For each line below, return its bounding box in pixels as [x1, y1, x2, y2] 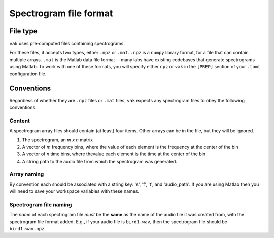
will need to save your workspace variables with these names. [9, 188, 140, 194]
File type [9, 27, 38, 35]
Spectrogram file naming [9, 201, 72, 208]
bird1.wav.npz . [9, 226, 46, 232]
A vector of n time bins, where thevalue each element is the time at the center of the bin [22, 151, 205, 157]
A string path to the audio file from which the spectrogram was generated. [22, 158, 178, 164]
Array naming [9, 171, 44, 178]
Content [9, 117, 30, 124]
